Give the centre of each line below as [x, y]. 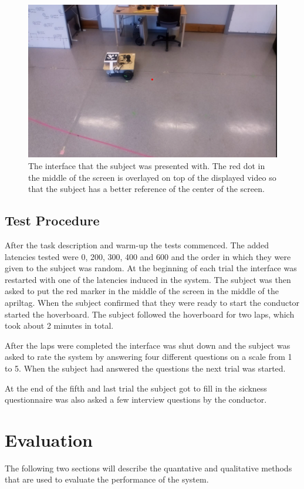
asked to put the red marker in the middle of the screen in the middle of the [142, 291]
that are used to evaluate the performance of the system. [107, 479]
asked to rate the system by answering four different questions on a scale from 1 [148, 357]
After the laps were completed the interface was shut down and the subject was [148, 345]
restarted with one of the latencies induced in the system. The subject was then [148, 279]
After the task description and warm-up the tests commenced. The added [137, 245]
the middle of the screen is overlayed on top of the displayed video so [152, 177]
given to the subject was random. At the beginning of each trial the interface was [151, 268]
